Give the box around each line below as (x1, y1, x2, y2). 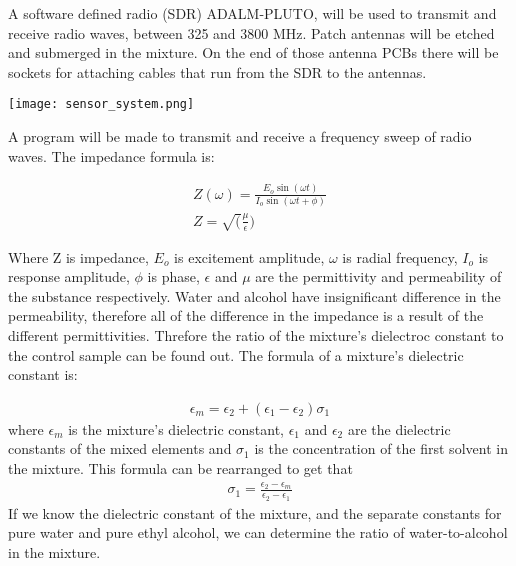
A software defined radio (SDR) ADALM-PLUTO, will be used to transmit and (8, 3, 497, 23)
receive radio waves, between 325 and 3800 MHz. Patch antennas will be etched (8, 22, 495, 43)
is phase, (147, 266, 200, 287)
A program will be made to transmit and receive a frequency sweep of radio (8, 126, 472, 147)
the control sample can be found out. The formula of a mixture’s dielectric (8, 344, 464, 365)
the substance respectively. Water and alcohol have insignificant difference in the (8, 285, 501, 306)
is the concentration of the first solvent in (254, 438, 508, 459)
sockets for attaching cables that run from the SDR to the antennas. (8, 61, 427, 82)
